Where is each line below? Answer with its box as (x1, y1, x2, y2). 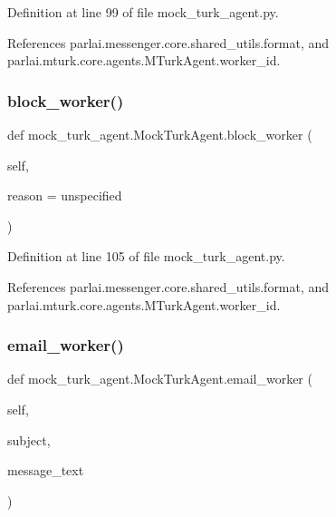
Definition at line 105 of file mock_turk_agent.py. (7, 247, 285, 266)
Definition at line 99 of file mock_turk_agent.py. (7, 3, 279, 21)
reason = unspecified (7, 186, 122, 205)
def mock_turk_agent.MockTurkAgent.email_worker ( (7, 369, 312, 388)
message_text (7, 461, 84, 480)
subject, (7, 430, 51, 449)
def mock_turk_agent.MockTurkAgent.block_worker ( (7, 125, 312, 143)
